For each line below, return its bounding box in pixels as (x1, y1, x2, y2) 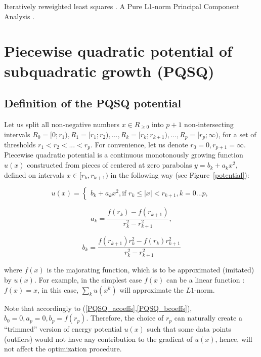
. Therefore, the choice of (86, 312, 164, 323)
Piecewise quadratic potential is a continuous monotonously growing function (4, 149, 243, 160)
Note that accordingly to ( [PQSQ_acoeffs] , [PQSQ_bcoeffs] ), (4, 302, 192, 313)
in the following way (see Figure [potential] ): (110, 169, 249, 180)
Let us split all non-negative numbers (4, 118, 119, 129)
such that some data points (147, 324, 231, 334)
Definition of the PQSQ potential (4, 95, 182, 111)
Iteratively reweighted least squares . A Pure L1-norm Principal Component (4, 1, 240, 11)
